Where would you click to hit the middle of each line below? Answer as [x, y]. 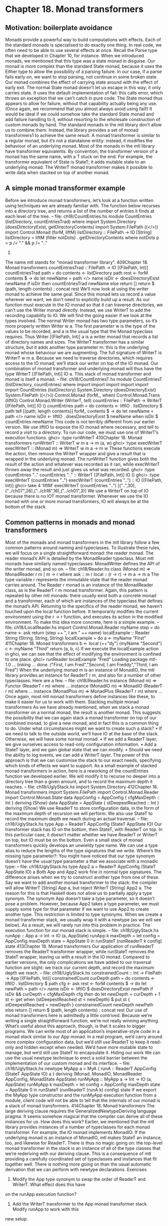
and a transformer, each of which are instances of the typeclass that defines [84, 601]
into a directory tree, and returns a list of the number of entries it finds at [80, 211]
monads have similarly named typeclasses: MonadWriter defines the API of [82, 563]
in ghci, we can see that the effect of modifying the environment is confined [83, 654]
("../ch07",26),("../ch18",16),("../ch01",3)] [46, 491]
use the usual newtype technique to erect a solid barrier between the [76, 1058]
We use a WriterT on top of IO [118, 491]
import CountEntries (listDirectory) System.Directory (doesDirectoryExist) [81, 390]
